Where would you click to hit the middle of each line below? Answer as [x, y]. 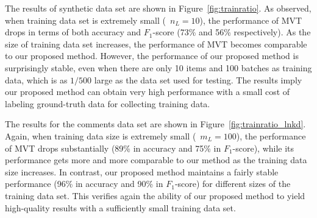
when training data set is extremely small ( [85, 20]
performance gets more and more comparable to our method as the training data [156, 160]
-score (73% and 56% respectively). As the [232, 32]
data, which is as [36, 79]
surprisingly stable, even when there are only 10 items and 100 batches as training [158, 67]
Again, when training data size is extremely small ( [101, 135]
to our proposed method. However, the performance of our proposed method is [152, 56]
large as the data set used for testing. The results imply [198, 79]
